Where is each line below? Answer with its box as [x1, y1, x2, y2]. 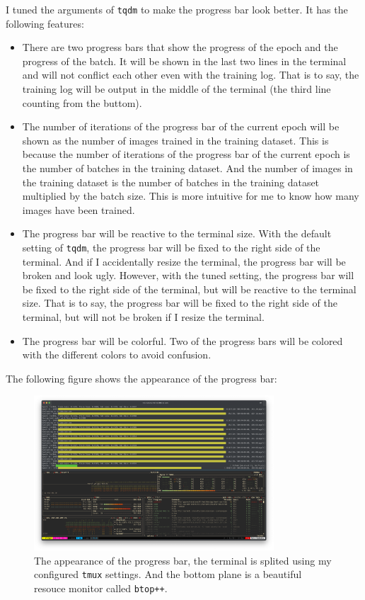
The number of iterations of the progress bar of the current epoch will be [22, 119, 340, 134]
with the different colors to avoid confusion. [22, 347, 212, 362]
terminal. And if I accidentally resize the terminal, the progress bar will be [22, 254, 346, 268]
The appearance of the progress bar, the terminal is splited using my [34, 553, 332, 567]
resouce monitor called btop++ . [34, 580, 168, 595]
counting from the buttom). [22, 95, 142, 110]
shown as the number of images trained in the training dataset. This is [22, 132, 329, 147]
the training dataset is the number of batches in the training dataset [22, 174, 320, 189]
